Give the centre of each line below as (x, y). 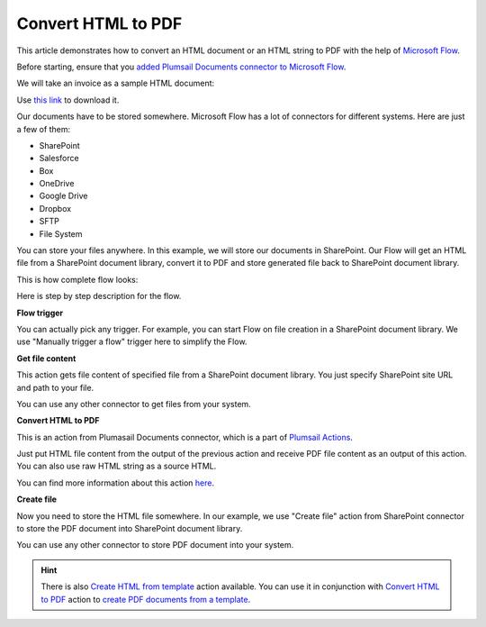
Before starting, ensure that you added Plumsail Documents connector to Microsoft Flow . (181, 67)
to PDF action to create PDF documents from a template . (146, 599)
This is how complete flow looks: (77, 279)
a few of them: (44, 129)
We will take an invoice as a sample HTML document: (116, 83)
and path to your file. (55, 387)
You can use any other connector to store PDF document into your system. (155, 545)
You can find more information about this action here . (116, 483)
